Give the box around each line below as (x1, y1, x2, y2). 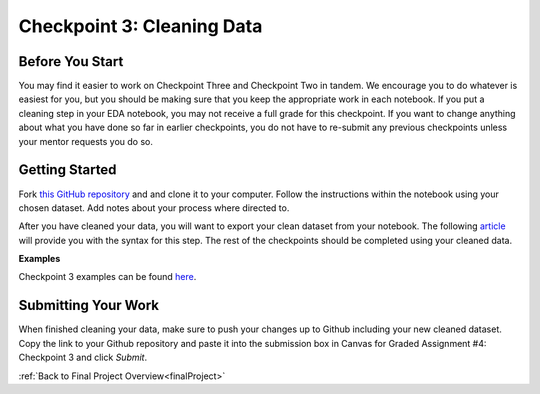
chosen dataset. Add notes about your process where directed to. (18, 201, 290, 214)
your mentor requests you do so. (18, 135, 154, 147)
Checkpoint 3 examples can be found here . (18, 271, 197, 283)
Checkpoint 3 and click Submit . (18, 351, 148, 364)
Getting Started (18, 161, 117, 179)
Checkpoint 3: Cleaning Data (18, 15, 263, 37)
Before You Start (18, 53, 124, 70)
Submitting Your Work (18, 297, 160, 314)
